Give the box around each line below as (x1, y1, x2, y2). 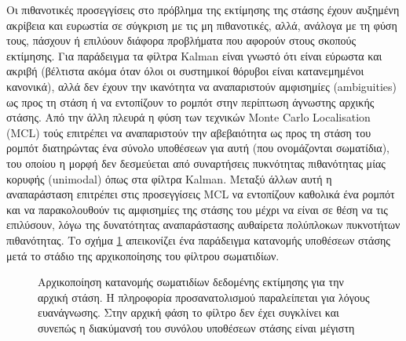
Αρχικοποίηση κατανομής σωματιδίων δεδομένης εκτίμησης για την (38, 274, 344, 290)
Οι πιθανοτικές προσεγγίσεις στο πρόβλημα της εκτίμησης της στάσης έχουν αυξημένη (6, 2, 400, 17)
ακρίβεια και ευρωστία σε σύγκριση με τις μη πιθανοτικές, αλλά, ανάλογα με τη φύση (6, 16, 397, 33)
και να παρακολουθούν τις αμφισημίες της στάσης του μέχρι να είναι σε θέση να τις (6, 201, 388, 217)
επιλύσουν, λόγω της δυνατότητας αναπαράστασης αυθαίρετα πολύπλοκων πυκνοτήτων (6, 216, 401, 233)
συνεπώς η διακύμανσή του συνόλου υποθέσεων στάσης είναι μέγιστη (38, 319, 355, 336)
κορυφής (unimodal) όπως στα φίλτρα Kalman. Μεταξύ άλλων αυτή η (6, 170, 332, 187)
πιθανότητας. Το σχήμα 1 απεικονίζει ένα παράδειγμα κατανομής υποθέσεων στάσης (6, 231, 390, 248)
